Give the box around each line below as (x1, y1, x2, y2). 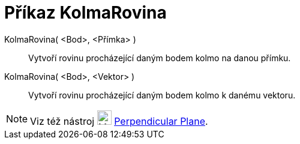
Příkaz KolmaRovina (4, 2, 167, 23)
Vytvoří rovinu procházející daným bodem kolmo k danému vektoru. (28, 89, 296, 100)
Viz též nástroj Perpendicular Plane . (30, 115, 208, 127)
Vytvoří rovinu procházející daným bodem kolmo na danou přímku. (28, 52, 291, 63)
